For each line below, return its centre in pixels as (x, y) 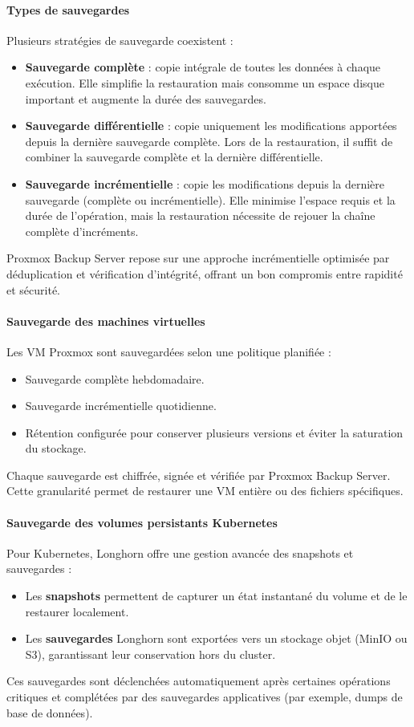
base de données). (50, 712)
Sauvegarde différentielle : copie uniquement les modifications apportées (211, 126)
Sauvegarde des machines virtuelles (106, 321)
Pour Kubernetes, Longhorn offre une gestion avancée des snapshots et (180, 552)
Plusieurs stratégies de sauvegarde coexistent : (120, 40)
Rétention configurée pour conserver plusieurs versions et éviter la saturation (214, 432)
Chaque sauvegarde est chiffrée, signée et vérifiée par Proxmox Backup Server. (199, 475)
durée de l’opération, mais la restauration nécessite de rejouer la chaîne (200, 215)
